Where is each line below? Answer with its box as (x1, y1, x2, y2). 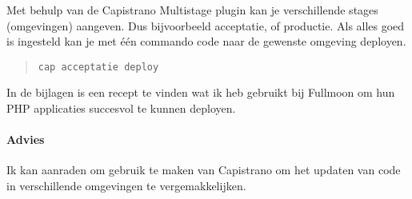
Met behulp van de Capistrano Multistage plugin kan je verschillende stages (6, 2, 378, 18)
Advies (6, 131, 45, 148)
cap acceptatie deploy (38, 61, 159, 73)
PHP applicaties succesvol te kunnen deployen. (6, 100, 236, 117)
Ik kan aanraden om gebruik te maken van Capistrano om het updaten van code (6, 161, 401, 178)
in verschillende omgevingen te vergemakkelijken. (6, 177, 246, 194)
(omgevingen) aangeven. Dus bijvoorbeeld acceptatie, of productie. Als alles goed (6, 17, 405, 34)
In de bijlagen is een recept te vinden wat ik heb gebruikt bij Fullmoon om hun (6, 84, 395, 101)
